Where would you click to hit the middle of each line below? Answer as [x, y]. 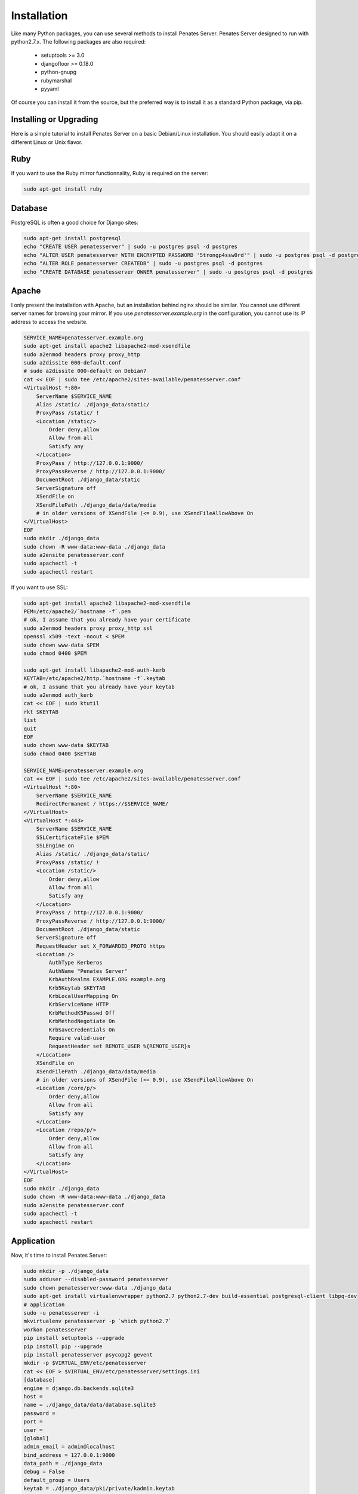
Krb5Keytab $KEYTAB [77, 988]
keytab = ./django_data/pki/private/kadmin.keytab [99, 1489]
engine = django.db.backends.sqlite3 [79, 1388]
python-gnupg [59, 72]
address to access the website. [49, 322]
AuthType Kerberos [75, 963]
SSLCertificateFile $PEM [72, 837]
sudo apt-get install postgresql [72, 238]
